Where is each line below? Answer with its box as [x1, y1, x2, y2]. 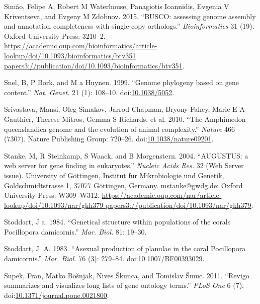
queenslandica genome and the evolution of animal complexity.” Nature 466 [4, 123, 235, 134]
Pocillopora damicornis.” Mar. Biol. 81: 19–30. [4, 226, 147, 237]
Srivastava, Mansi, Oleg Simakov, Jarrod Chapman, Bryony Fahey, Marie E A [4, 104, 245, 114]
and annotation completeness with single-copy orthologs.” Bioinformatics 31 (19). [4, 21, 254, 31]
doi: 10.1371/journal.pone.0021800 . [4, 289, 109, 300]
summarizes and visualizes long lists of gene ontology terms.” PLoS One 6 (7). [4, 280, 244, 290]
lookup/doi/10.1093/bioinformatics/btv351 [4, 50, 136, 60]
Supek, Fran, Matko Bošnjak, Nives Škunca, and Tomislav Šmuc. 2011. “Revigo [4, 270, 249, 280]
